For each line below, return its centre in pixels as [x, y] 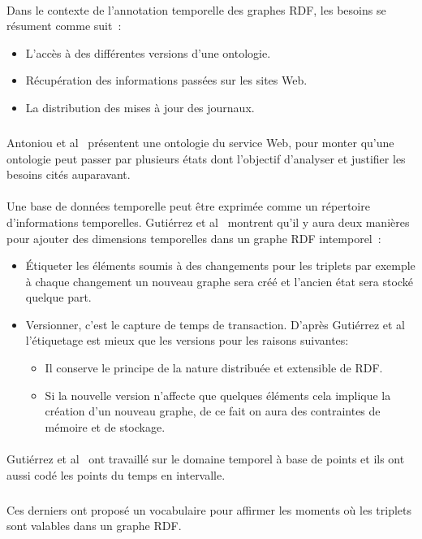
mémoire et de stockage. [105, 426]
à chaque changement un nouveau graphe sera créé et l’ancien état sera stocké [219, 281]
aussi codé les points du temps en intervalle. [116, 474]
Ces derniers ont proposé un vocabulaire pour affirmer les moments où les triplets [209, 509]
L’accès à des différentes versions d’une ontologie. [148, 52]
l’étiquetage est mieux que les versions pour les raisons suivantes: [187, 340]
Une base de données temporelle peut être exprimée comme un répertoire [188, 206]
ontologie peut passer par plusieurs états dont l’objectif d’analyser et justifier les [206, 158]
